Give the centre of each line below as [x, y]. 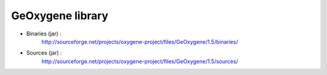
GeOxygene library [60, 16]
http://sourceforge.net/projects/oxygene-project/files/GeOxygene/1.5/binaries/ [140, 41]
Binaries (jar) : [44, 34]
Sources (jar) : [44, 53]
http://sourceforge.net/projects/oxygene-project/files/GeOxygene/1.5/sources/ [140, 61]
